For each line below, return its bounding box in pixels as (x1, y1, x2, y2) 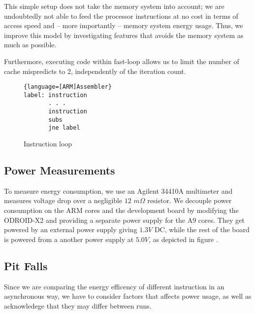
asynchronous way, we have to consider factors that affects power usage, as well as (4, 291, 252, 301)
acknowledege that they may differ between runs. (4, 300, 152, 311)
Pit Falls (4, 258, 48, 273)
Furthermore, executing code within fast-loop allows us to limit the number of (4, 56, 239, 66)
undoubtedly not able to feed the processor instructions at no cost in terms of (4, 10, 238, 21)
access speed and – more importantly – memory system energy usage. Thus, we (4, 20, 243, 31)
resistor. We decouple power (147, 195, 232, 206)
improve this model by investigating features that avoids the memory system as (4, 30, 244, 40)
